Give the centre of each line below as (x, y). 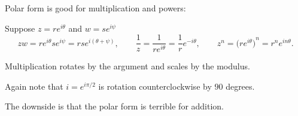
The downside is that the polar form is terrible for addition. (115, 106)
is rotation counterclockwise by (155, 86)
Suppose (20, 28)
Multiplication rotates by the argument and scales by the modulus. (127, 66)
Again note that (34, 86)
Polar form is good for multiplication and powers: (95, 8)
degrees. (240, 86)
